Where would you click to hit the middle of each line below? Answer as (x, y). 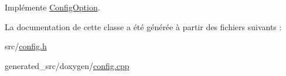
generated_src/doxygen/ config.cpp (67, 65)
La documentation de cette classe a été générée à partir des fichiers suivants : (143, 26)
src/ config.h (26, 46)
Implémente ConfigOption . (52, 7)
